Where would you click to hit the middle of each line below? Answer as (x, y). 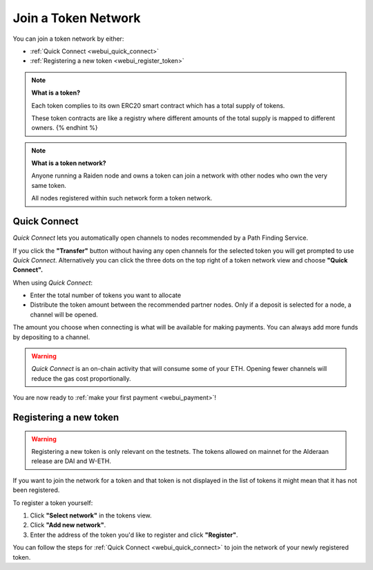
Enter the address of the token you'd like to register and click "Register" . (134, 535)
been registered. (36, 490)
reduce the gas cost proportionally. (81, 378)
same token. (49, 185)
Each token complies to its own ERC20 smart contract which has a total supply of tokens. (158, 105)
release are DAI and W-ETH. (71, 461)
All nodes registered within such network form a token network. (122, 198)
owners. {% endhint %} (65, 128)
